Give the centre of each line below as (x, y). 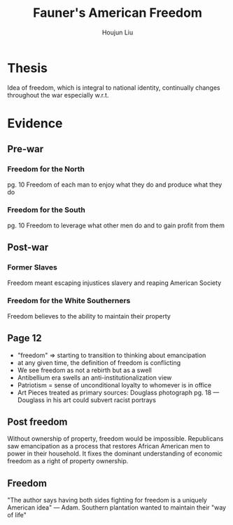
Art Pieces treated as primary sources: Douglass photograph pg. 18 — (118, 392)
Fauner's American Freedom (118, 13)
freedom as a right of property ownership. (68, 461)
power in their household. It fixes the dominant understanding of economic (115, 453)
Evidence (35, 123)
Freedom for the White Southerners (69, 301)
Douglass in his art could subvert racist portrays (86, 400)
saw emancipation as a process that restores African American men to (109, 446)
